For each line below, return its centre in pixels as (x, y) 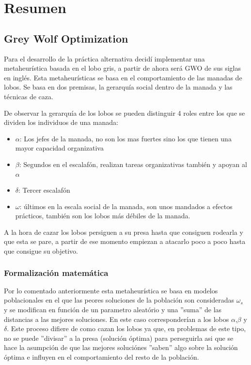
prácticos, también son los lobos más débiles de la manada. (103, 216)
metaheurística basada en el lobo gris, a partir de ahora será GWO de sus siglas (122, 68)
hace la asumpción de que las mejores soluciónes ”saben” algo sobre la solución (121, 347)
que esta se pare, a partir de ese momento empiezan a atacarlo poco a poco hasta (125, 241)
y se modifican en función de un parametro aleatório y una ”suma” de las (113, 310)
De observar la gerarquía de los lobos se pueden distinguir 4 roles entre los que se (125, 113)
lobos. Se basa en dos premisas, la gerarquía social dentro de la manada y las (118, 87)
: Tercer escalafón (44, 190)
